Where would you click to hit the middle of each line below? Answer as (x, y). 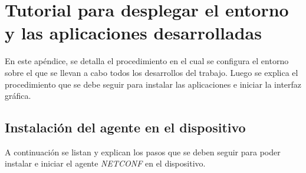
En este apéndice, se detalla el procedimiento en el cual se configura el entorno (147, 61)
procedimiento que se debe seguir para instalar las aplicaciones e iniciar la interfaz (153, 84)
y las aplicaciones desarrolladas (133, 33)
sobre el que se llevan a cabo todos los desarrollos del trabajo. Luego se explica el (152, 72)
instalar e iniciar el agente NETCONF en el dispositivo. (105, 163)
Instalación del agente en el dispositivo (125, 127)
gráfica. (18, 96)
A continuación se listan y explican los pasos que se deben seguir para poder (143, 152)
